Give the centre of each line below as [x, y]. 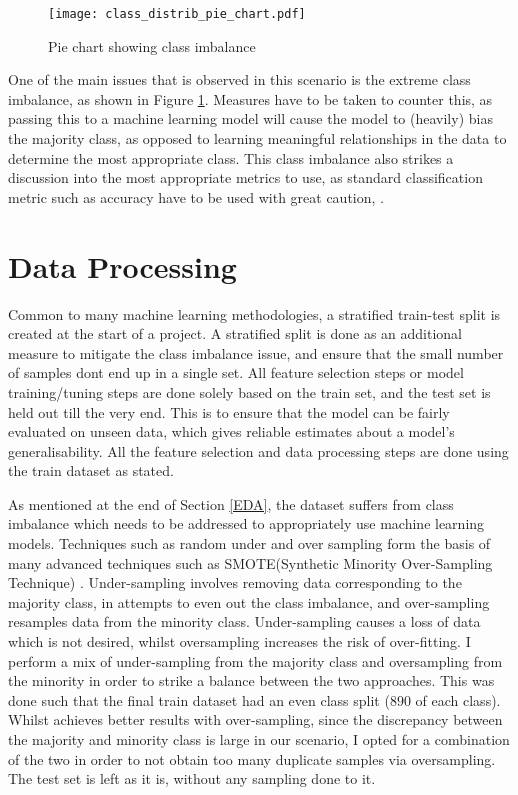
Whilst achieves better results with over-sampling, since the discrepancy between [255, 719]
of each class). [458, 699]
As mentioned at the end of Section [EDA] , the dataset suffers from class [231, 503]
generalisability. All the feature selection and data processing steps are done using [258, 450]
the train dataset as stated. [91, 470]
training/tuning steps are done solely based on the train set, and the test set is [249, 391]
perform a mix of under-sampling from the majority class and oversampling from [255, 660]
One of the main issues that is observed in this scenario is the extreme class [239, 79]
